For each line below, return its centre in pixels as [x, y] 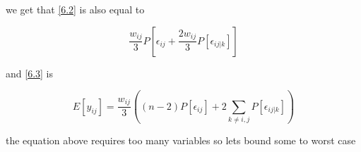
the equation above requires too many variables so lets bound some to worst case [181, 140]
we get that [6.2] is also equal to [75, 9]
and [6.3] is [29, 73]
